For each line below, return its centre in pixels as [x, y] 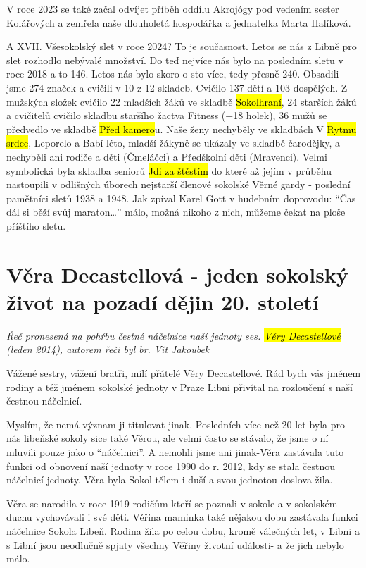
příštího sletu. [36, 225]
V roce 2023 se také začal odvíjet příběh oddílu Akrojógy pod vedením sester [173, 8]
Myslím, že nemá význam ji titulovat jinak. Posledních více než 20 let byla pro [176, 424]
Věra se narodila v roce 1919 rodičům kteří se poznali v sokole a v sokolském [172, 503]
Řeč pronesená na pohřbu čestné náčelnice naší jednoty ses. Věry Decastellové [173, 335]
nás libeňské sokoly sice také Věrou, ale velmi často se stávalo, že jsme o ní [168, 438]
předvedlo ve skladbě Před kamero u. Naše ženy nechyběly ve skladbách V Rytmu [182, 129]
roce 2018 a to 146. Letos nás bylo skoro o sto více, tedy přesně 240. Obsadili [173, 74]
